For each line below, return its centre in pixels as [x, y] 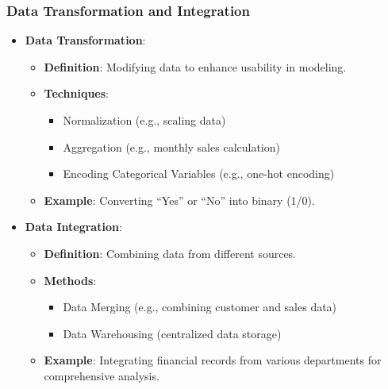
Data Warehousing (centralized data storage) [172, 333]
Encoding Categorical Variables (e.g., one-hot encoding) [199, 173]
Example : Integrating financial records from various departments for [213, 360]
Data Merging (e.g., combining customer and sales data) [200, 307]
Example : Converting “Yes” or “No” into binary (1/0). [179, 200]
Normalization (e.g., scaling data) [144, 120]
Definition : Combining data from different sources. [170, 253]
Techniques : [76, 93]
